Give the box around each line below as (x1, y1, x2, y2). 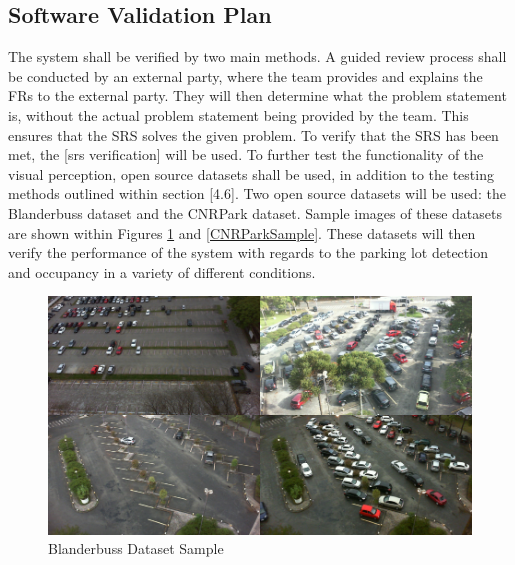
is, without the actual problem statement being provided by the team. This (8, 104, 469, 125)
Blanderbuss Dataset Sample (48, 538, 224, 559)
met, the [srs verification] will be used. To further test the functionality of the (8, 144, 484, 165)
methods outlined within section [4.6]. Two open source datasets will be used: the (8, 183, 506, 204)
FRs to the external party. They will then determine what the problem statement (8, 85, 507, 106)
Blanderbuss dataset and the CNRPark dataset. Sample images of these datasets (8, 202, 502, 223)
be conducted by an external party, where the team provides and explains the (8, 65, 483, 86)
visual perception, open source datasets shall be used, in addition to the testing (8, 163, 494, 184)
